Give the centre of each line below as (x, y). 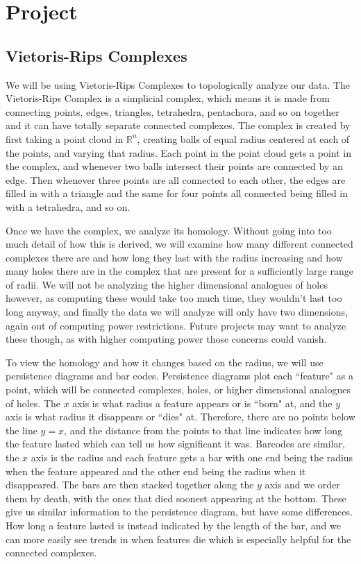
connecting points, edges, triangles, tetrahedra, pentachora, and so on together (173, 111)
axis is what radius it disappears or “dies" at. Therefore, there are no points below (180, 417)
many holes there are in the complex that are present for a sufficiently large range (179, 271)
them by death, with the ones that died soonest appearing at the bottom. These (176, 498)
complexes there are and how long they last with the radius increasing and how (174, 257)
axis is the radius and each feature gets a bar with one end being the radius (192, 458)
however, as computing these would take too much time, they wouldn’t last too (174, 298)
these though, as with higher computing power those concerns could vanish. (166, 339)
